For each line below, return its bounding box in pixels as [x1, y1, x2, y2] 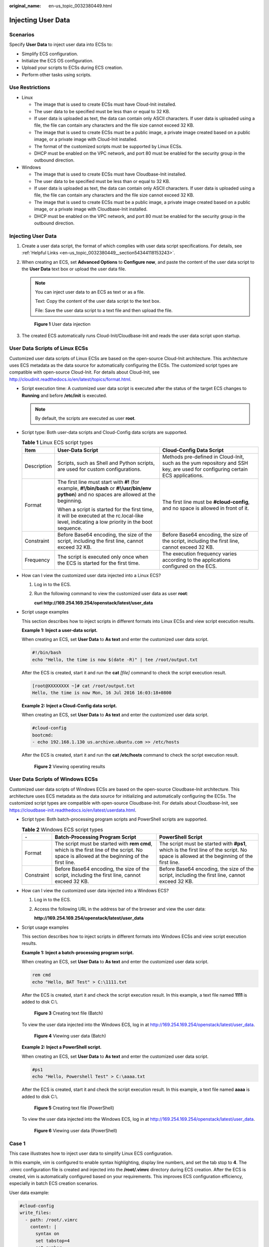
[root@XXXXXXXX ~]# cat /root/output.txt [32, 683, 135, 688]
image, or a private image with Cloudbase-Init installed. [34, 206, 148, 212]
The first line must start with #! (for [57, 478, 139, 485]
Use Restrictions [9, 84, 50, 91]
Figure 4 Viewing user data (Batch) [34, 1033, 107, 1039]
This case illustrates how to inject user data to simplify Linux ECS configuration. [9, 1150, 173, 1156]
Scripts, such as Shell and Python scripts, [57, 459, 155, 466]
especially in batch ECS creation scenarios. [9, 1180, 98, 1187]
